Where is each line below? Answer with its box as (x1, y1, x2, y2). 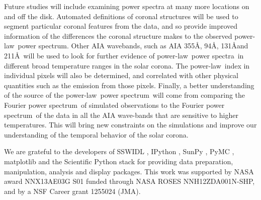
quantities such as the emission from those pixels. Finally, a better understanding (4, 80, 254, 90)
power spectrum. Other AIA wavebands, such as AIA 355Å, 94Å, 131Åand (18, 40, 248, 51)
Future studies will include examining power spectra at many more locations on (4, 1, 249, 11)
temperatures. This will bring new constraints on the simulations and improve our (4, 119, 257, 130)
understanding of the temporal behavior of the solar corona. (4, 129, 189, 140)
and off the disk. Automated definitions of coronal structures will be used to (4, 11, 238, 21)
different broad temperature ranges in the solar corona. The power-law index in (4, 60, 250, 71)
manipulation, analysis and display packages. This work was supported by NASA (4, 166, 254, 176)
